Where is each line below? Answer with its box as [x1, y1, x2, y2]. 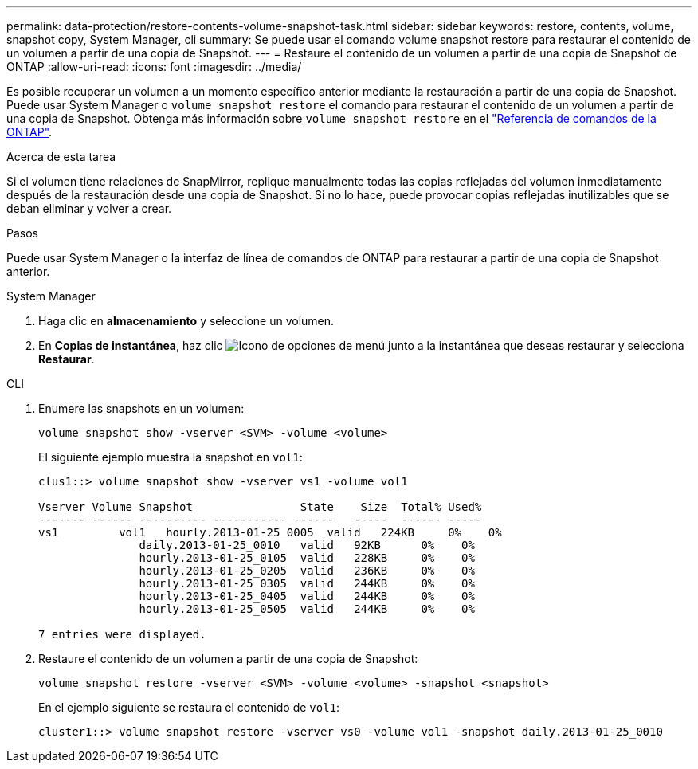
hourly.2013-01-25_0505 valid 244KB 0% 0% [139, 602, 475, 615]
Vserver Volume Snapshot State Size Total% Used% [38, 500, 482, 513]
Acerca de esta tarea [6, 150, 116, 163]
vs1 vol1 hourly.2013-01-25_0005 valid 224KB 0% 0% [38, 526, 502, 539]
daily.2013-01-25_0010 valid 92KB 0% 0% [139, 539, 475, 551]
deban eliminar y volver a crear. [6, 202, 172, 215]
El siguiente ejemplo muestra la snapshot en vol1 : [38, 450, 303, 464]
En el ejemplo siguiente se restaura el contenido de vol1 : [38, 700, 340, 714]
